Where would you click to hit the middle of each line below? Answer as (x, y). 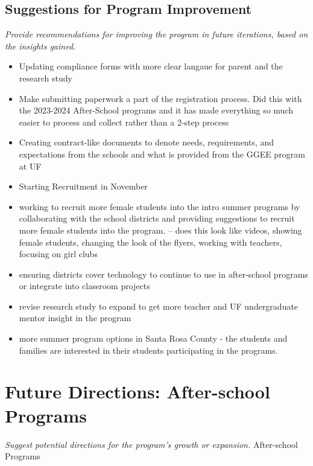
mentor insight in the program (75, 318)
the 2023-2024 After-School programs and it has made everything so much (156, 110)
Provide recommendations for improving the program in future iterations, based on (156, 34)
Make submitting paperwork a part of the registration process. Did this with (160, 98)
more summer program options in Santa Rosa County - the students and (153, 338)
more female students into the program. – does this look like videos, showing (160, 230)
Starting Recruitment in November (83, 186)
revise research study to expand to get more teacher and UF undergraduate (159, 306)
